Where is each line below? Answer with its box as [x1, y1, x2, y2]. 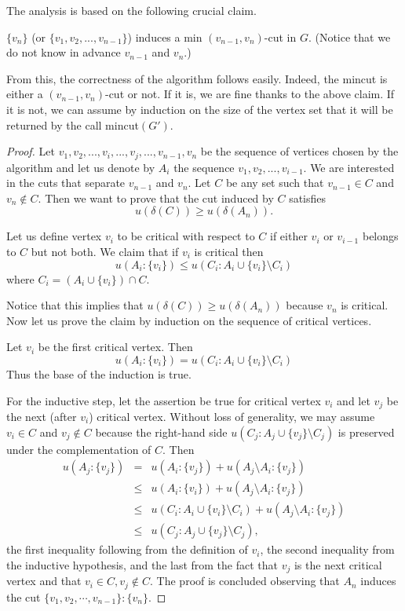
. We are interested [303, 159, 395, 175]
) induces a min [127, 28, 202, 45]
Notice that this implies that [6, 297, 144, 313]
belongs [362, 228, 399, 244]
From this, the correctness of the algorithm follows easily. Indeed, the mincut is [6, 70, 388, 86]
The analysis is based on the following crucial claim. [6, 2, 257, 18]
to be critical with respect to [117, 228, 255, 244]
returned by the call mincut [6, 116, 139, 133]
